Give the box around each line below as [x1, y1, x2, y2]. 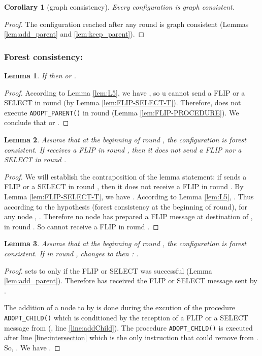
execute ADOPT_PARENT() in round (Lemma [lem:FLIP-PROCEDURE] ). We [4, 107, 239, 117]
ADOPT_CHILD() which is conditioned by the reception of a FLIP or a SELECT [4, 312, 248, 322]
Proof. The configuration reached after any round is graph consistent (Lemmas [4, 18, 249, 29]
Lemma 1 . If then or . [4, 70, 76, 80]
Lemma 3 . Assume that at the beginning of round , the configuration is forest [4, 238, 246, 249]
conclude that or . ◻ [4, 117, 69, 128]
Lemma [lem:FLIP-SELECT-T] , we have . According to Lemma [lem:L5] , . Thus [4, 191, 254, 201]
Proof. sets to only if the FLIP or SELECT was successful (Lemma [4, 265, 212, 276]
